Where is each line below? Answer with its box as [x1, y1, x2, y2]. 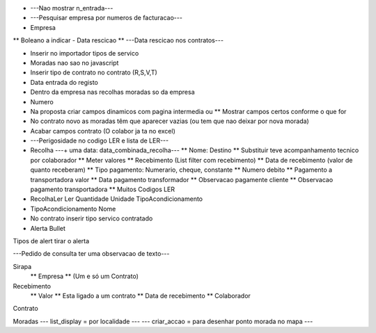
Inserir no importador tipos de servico [30, 49, 139, 57]
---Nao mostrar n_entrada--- [30, 4, 113, 12]
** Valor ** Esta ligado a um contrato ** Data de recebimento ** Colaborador [30, 291, 251, 300]
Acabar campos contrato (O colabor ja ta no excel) [30, 127, 175, 135]
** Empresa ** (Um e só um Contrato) [30, 272, 139, 281]
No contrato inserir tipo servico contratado [30, 214, 153, 222]
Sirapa [13, 262, 32, 270]
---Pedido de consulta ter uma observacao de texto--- [13, 250, 170, 258]
